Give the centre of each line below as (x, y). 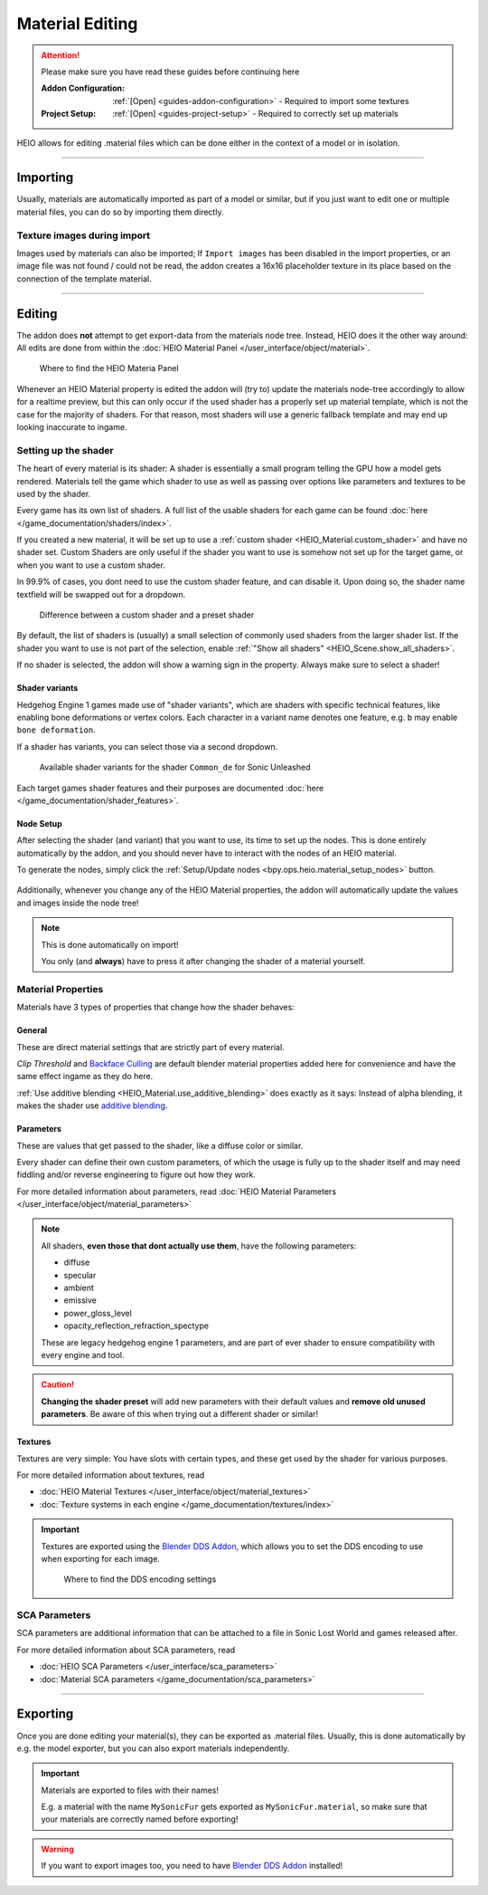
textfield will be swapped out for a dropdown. (101, 594)
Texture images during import (84, 235)
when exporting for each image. (100, 1558)
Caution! (58, 1384)
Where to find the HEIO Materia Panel (109, 368)
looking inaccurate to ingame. (72, 426)
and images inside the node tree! (78, 903)
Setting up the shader (65, 450)
